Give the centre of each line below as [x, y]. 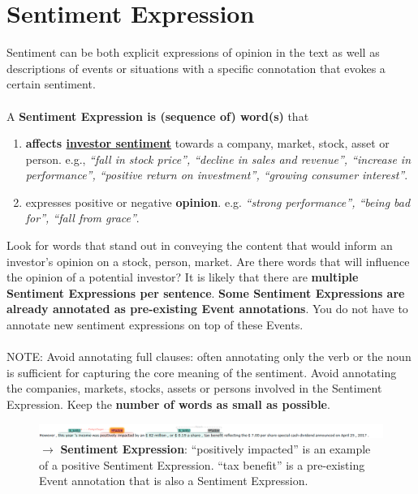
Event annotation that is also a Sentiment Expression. [174, 481]
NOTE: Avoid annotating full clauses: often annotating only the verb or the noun [209, 357]
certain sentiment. [51, 84]
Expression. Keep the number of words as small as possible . [168, 404]
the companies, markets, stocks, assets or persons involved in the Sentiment [194, 388]
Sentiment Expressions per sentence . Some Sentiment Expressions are [206, 292]
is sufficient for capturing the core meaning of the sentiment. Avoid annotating [202, 372]
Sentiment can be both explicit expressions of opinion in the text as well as [193, 52]
